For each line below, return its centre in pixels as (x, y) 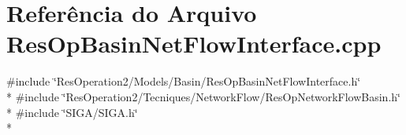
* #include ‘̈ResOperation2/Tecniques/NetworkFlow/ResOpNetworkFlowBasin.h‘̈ (203, 96)
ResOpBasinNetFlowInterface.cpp (194, 44)
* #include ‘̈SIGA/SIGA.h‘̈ (72, 112)
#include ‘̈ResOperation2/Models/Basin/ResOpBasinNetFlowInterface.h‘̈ (184, 81)
